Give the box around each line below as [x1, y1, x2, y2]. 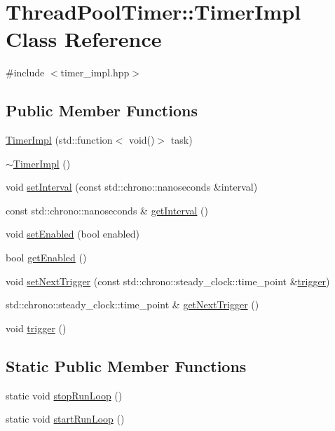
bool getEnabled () [6, 250, 87, 265]
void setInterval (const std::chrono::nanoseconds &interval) [6, 179, 258, 194]
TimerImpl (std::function [6, 132, 113, 147]
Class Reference [6, 25, 162, 53]
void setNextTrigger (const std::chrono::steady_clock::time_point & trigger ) [6, 273, 330, 288]
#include [6, 65, 45, 80]
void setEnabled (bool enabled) [6, 226, 139, 241]
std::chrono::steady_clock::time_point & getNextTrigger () [6, 297, 259, 312]
